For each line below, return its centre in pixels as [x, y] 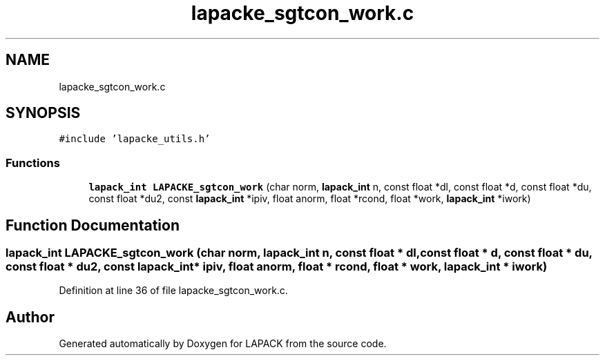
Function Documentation [93, 225]
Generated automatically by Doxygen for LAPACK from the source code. [223, 344]
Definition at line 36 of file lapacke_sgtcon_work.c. [173, 291]
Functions [33, 163]
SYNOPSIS [43, 113]
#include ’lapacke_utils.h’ [135, 139]
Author [30, 317]
